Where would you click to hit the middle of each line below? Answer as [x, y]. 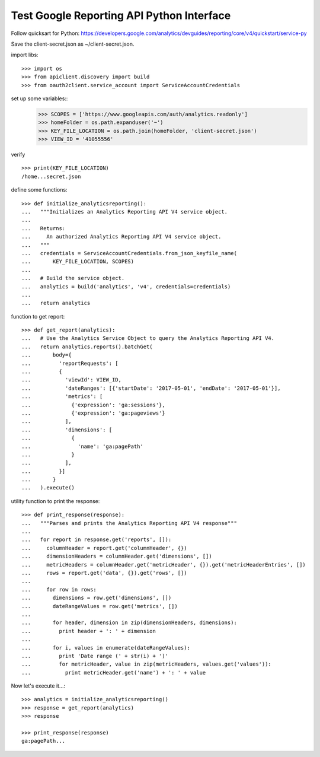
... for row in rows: [59, 589]
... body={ [47, 355]
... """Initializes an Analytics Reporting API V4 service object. [125, 211]
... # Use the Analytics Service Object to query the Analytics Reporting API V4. [148, 338]
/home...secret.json [51, 176]
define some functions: [39, 190]
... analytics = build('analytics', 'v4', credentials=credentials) [126, 287]
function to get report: [38, 316]
